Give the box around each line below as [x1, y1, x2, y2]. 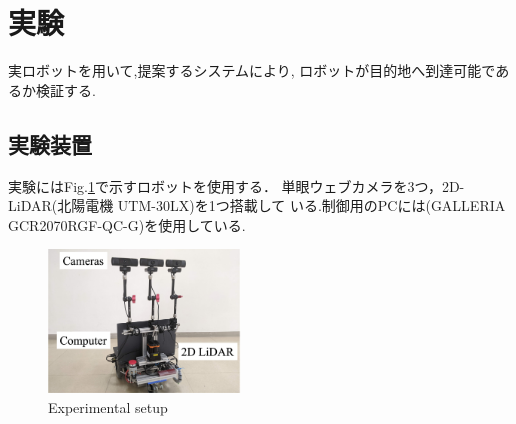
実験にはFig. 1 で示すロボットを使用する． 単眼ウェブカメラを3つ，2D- [8, 175, 465, 196]
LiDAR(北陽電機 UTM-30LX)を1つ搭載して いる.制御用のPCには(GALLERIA [8, 195, 506, 216]
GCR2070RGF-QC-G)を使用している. [8, 214, 246, 235]
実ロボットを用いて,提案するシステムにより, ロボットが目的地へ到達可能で [8, 60, 496, 81]
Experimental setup [48, 396, 168, 417]
